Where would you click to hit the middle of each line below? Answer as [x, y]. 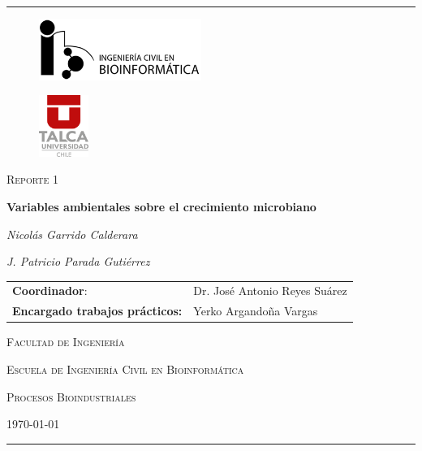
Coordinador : [50, 291]
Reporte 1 [32, 179]
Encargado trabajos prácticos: [97, 311]
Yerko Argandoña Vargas [256, 311]
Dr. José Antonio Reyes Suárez [270, 291]
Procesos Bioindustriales [71, 396]
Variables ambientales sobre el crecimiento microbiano [161, 206]
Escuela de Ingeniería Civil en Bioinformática [125, 369]
